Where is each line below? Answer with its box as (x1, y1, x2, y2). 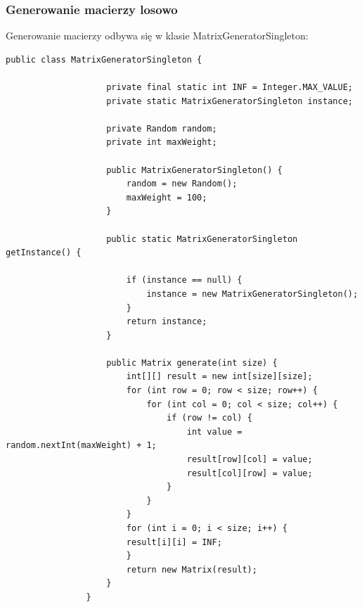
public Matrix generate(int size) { (106, 357, 278, 368)
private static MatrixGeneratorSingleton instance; (106, 96, 353, 106)
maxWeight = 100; (126, 192, 207, 203)
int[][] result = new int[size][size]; (126, 371, 313, 382)
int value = (186, 426, 243, 437)
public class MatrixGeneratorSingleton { (6, 54, 202, 65)
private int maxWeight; (106, 137, 217, 148)
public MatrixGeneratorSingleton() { (106, 165, 283, 175)
